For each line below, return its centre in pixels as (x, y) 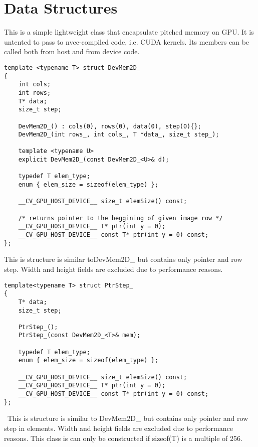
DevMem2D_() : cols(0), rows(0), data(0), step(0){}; (110, 126)
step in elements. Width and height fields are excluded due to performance (118, 428)
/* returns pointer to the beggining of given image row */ (120, 218)
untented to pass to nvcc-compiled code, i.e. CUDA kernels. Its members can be (127, 41)
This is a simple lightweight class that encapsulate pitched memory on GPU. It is (129, 32)
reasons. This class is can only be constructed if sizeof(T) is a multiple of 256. (123, 438)
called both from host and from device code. (72, 51)
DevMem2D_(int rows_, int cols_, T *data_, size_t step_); (119, 135)
